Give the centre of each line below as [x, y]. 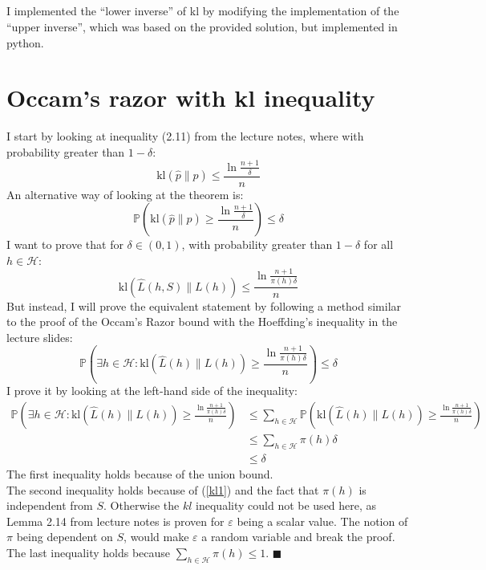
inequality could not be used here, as [286, 505]
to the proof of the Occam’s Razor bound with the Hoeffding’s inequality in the [202, 322]
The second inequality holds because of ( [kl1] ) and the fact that [163, 489]
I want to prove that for [65, 244]
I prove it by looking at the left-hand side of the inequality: [152, 391]
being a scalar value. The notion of [322, 521]
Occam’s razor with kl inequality [191, 98]
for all [379, 244]
